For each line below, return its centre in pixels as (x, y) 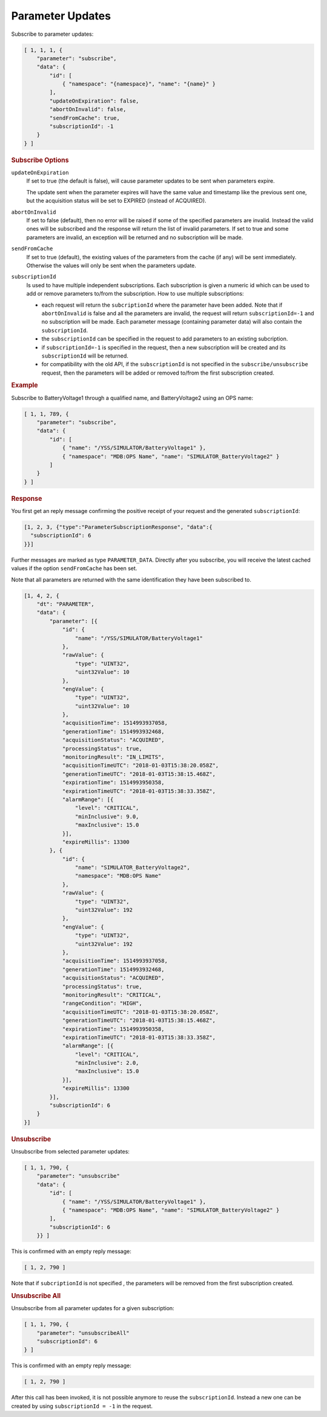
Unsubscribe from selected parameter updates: (71, 1152)
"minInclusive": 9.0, (107, 816)
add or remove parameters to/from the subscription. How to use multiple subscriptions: (135, 294)
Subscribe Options (40, 160)
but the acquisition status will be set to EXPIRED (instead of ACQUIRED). (116, 201)
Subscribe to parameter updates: (52, 34)
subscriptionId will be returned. (85, 356)
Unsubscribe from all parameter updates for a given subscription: (93, 1308)
